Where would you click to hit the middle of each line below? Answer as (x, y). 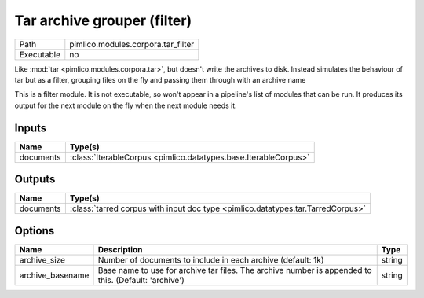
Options (35, 231)
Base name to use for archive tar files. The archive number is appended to (235, 270)
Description (120, 249)
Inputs (31, 128)
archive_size (42, 259)
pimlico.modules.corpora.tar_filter (132, 44)
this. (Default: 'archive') (141, 280)
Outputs (35, 180)
